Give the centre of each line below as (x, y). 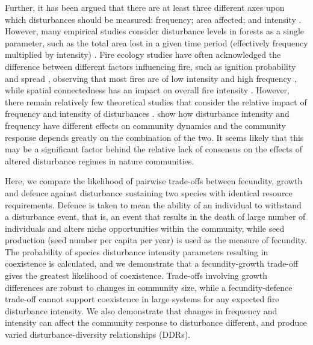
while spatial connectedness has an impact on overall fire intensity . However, (147, 90)
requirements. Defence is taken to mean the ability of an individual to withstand (153, 204)
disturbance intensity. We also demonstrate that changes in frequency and (141, 310)
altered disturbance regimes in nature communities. (100, 160)
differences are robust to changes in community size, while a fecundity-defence (149, 287)
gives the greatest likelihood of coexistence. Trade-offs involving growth (136, 275)
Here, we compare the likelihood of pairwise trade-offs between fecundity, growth (154, 181)
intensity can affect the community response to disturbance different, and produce (156, 322)
